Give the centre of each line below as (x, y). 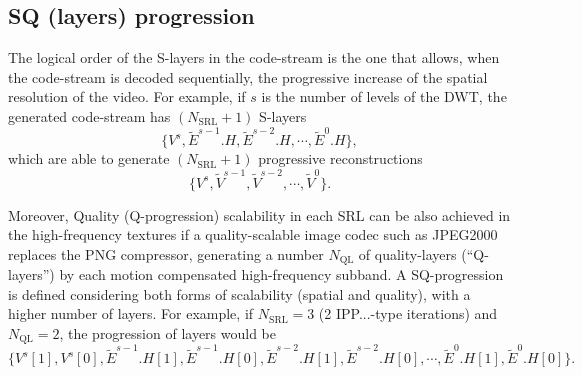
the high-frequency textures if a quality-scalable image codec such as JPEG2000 (253, 234)
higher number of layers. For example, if (131, 313)
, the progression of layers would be (168, 333)
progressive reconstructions (340, 158)
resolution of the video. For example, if (127, 96)
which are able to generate (89, 158)
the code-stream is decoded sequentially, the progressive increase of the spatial (248, 76)
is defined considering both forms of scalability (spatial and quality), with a (239, 293)
